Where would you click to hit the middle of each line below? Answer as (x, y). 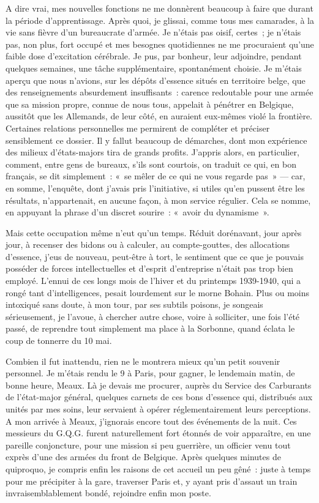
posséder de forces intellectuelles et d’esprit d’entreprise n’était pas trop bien (149, 268)
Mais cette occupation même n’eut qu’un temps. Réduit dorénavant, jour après (154, 232)
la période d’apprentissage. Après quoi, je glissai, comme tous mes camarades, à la (160, 20)
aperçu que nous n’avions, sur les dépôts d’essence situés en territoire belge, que (156, 80)
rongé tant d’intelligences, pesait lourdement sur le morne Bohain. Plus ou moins (157, 292)
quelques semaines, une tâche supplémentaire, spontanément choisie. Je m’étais (154, 68)
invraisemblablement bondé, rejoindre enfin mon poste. (108, 493)
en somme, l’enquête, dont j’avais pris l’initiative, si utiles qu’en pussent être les (155, 188)
